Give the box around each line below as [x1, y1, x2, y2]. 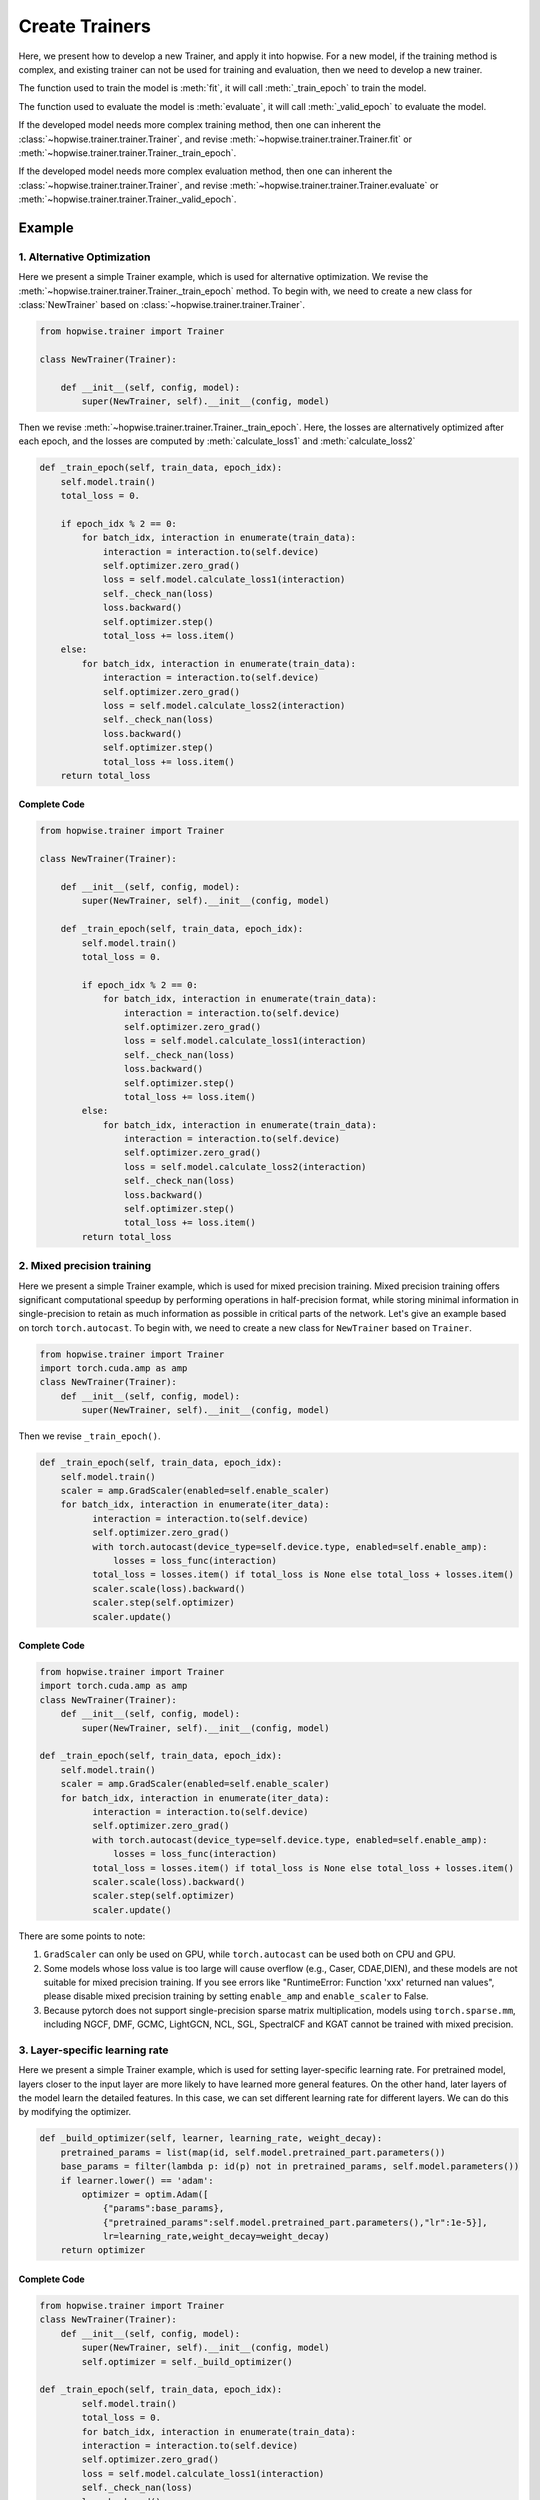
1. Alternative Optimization [18, 250, 151, 264]
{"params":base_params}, [102, 2203, 225, 2214]
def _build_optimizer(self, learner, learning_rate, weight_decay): [39, 2133, 383, 2144]
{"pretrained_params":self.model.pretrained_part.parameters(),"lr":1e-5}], [102, 2216, 489, 2228]
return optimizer [60, 2245, 146, 2256]
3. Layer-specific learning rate [18, 2043, 169, 2057]
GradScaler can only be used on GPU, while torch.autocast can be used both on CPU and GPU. [43, 1948, 456, 1960]
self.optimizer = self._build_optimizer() [81, 2356, 294, 2367]
